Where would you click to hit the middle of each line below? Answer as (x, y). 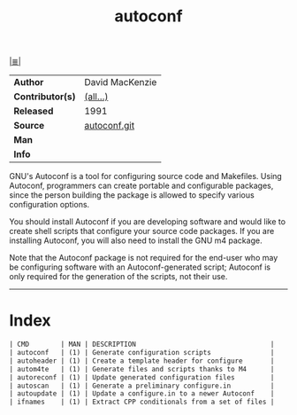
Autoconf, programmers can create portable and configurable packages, (141, 186)
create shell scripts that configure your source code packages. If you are (142, 231)
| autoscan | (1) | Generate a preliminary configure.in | (142, 386)
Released (34, 111)
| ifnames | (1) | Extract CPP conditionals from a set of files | (142, 402)
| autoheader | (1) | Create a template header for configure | (142, 361)
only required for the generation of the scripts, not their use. (118, 277)
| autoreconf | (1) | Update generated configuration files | (142, 377)
